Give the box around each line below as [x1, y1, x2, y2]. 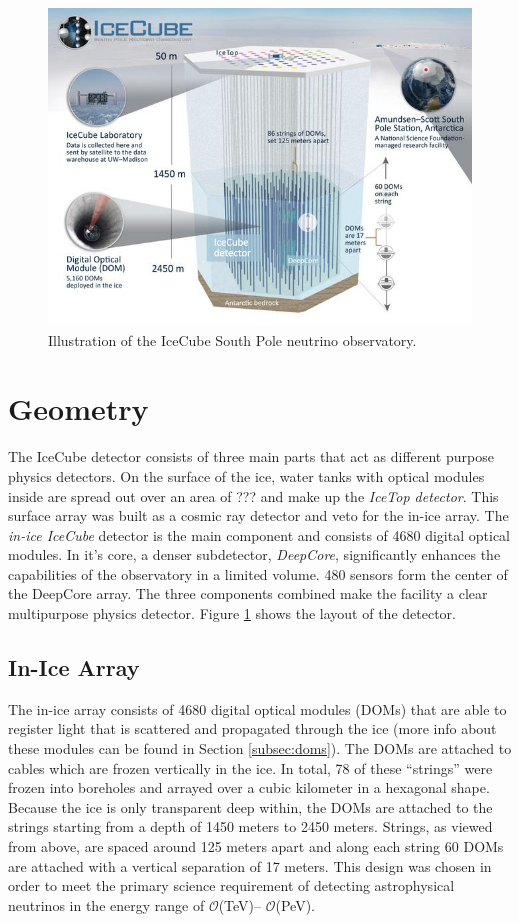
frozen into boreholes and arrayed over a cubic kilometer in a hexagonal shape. [8, 777, 490, 798]
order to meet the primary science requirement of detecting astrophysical [8, 875, 455, 896]
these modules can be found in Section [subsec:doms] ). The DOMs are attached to [8, 738, 512, 759]
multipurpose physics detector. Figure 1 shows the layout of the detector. [8, 603, 456, 624]
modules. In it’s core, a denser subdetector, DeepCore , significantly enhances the [8, 544, 501, 565]
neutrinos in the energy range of [8, 894, 205, 915]
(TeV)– [218, 894, 262, 915]
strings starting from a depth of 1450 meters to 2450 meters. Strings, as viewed [8, 816, 493, 837]
